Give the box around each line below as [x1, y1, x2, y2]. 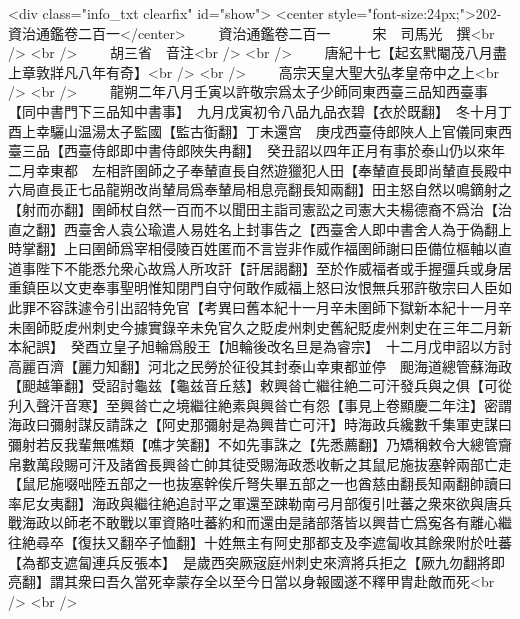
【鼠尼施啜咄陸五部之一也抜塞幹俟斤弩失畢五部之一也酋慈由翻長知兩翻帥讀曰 [8, 473, 512, 494]
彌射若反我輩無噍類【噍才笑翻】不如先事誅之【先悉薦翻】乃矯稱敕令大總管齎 [8, 434, 512, 455]
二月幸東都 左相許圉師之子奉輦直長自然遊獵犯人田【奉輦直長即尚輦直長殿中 [8, 159, 512, 180]
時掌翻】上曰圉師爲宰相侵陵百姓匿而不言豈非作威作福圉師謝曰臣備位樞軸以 [8, 238, 498, 259]
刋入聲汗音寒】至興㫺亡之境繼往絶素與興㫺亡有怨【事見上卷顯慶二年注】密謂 [8, 394, 512, 415]
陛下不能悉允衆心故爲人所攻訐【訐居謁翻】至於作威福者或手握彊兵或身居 [35, 257, 512, 278]
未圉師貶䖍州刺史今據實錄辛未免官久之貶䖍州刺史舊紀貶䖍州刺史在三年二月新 [8, 316, 512, 337]
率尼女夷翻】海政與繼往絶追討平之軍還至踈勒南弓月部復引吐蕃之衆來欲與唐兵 [8, 492, 512, 513]
